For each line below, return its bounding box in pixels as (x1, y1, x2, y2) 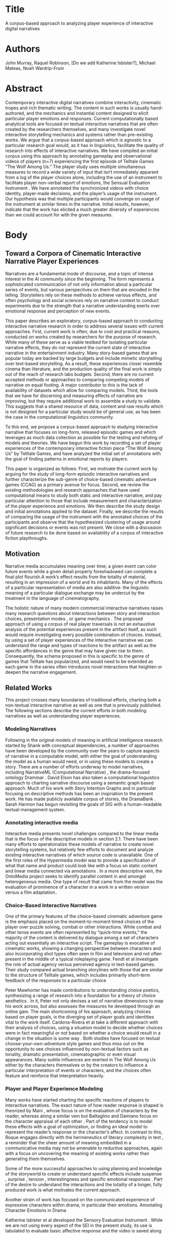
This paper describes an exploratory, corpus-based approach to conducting (5, 318, 163, 324)
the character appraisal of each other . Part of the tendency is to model (5, 1118, 152, 1124)
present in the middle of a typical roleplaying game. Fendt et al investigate (5, 956, 158, 962)
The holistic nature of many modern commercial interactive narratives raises (5, 605, 163, 611)
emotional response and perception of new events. (5, 308, 111, 314)
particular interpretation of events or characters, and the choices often (5, 1067, 151, 1073)
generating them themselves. (5, 1155, 66, 1162)
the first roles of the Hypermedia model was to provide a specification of (5, 857, 156, 864)
